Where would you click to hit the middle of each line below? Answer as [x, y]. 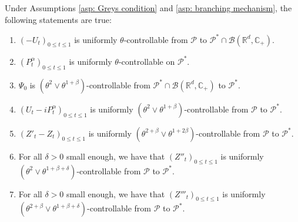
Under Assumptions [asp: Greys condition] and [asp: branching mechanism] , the [148, 8]
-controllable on [147, 61]
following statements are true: [58, 19]
